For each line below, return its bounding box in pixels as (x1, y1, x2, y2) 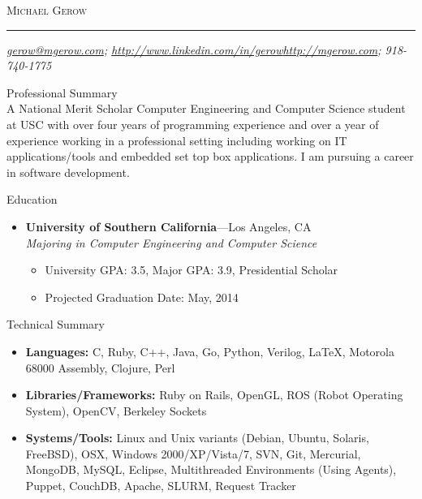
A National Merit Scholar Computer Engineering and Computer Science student (6, 100, 406, 117)
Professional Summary (6, 84, 118, 101)
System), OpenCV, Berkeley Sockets (25, 402, 207, 419)
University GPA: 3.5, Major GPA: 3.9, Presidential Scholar (45, 261, 338, 278)
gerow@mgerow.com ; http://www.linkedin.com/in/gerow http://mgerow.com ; (6, 41, 381, 58)
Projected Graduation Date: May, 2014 (45, 288, 239, 305)
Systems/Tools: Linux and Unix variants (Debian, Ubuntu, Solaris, (25, 429, 369, 446)
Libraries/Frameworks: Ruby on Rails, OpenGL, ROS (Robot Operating (25, 386, 403, 403)
